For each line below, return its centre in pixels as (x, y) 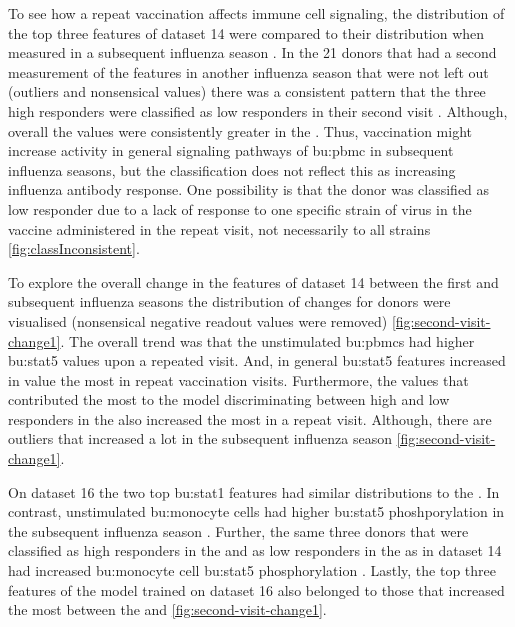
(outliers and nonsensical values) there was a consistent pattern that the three (247, 91)
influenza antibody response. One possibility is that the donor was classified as (249, 189)
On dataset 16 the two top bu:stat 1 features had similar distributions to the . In (254, 491)
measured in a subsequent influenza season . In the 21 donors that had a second (252, 52)
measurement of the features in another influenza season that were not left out (248, 71)
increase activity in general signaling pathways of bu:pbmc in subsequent (231, 150)
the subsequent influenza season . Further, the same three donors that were (238, 530)
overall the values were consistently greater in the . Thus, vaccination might (240, 130)
